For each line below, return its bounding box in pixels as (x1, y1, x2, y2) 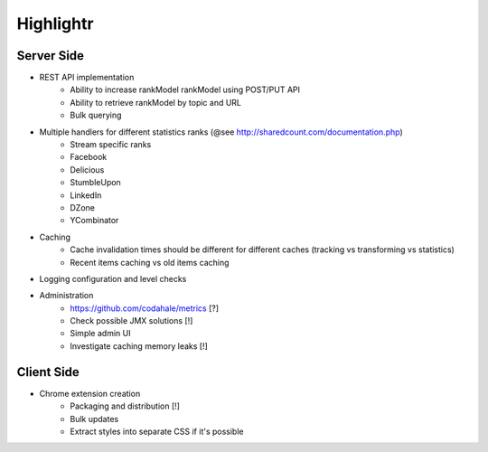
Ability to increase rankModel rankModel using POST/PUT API (70, 84, 301, 95)
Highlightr (16, 14, 94, 33)
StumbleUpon (70, 177, 121, 188)
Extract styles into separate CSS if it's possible (70, 426, 244, 437)
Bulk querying (70, 109, 122, 121)
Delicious (70, 164, 105, 175)
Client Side (16, 364, 80, 380)
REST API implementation (39, 72, 135, 83)
